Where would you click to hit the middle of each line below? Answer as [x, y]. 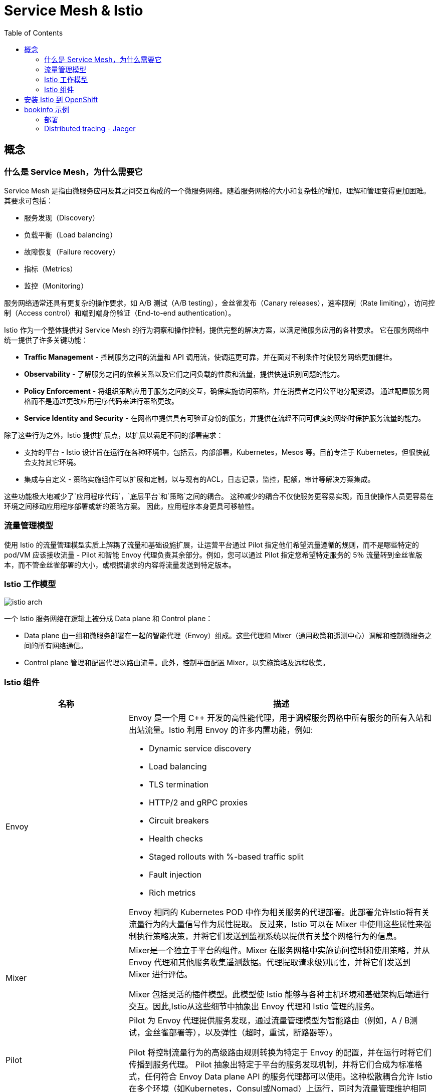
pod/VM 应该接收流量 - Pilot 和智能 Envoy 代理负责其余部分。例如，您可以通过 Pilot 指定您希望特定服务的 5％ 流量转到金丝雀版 [213, 555]
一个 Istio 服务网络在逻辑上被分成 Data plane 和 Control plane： [108, 619]
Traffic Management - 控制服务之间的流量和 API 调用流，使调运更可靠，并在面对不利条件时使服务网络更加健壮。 [210, 357]
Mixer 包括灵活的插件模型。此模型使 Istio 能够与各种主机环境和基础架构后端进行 [279, 995]
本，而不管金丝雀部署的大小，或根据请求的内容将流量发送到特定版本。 [120, 565]
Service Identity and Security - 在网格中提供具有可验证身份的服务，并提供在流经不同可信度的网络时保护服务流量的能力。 [225, 418]
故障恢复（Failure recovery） [72, 251]
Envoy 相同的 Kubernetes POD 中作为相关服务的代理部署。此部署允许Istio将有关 [279, 912]
